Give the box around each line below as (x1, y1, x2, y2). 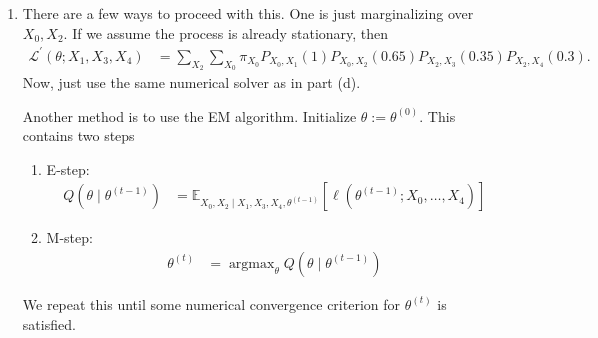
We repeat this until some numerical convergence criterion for (22, 293, 400, 314)
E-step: (46, 158, 90, 179)
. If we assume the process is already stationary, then (63, 22, 389, 43)
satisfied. (22, 313, 76, 334)
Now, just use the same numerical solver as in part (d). (22, 71, 361, 92)
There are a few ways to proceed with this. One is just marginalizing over (22, 3, 474, 23)
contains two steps (22, 125, 135, 146)
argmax (228, 256, 275, 271)
